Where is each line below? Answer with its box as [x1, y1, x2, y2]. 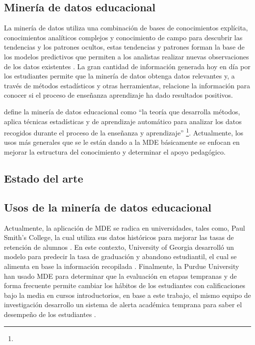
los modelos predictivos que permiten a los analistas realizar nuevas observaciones [4, 51, 249, 61]
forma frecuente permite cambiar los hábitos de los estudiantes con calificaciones [4, 280, 246, 291]
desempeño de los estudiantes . [4, 309, 96, 319]
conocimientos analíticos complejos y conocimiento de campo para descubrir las [4, 32, 243, 42]
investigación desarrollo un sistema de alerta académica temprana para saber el [4, 299, 242, 310]
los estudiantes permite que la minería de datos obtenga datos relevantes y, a [4, 71, 235, 81]
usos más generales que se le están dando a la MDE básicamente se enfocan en [4, 137, 240, 147]
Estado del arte [4, 170, 83, 186]
